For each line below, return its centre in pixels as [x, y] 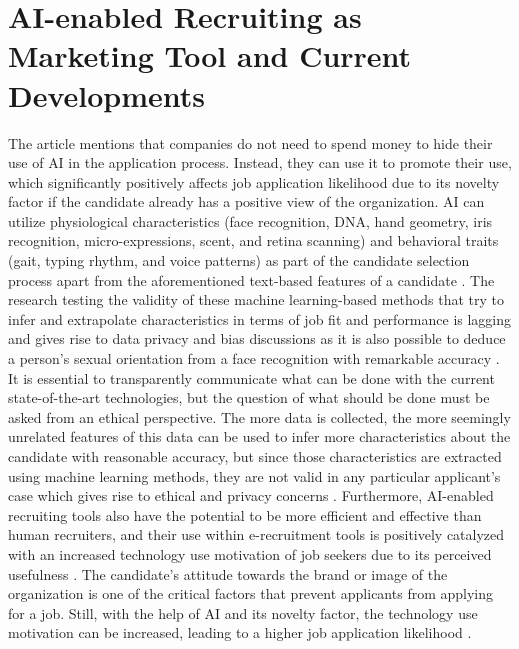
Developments [107, 94]
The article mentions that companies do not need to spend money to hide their [250, 142]
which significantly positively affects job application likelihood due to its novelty [254, 181]
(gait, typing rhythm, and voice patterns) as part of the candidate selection [239, 260]
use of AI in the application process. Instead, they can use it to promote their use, [260, 162]
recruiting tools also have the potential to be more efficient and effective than [245, 514]
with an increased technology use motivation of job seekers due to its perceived [250, 553]
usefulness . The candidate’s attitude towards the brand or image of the [228, 573]
